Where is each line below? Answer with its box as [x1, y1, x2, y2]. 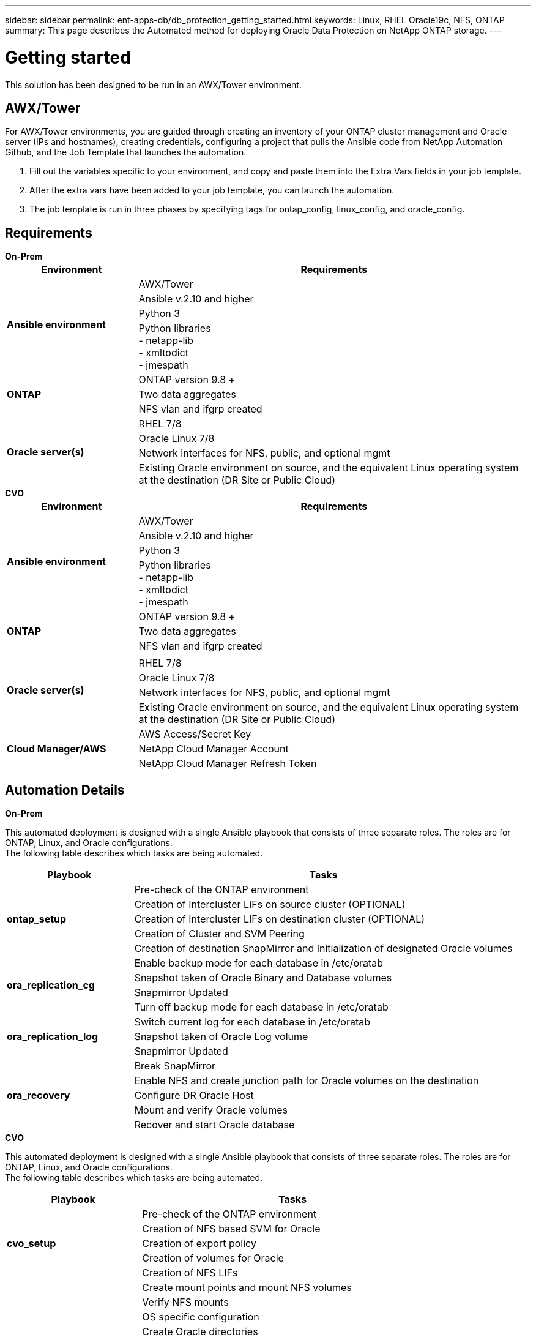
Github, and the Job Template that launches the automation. [5, 147, 247, 158]
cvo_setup [7, 1237, 56, 1250]
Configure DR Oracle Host [134, 1089, 254, 1102]
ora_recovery [7, 1089, 70, 1102]
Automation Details [5, 782, 125, 798]
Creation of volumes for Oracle [142, 1252, 284, 1265]
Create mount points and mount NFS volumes [142, 1281, 352, 1294]
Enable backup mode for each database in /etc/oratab [134, 957, 384, 970]
